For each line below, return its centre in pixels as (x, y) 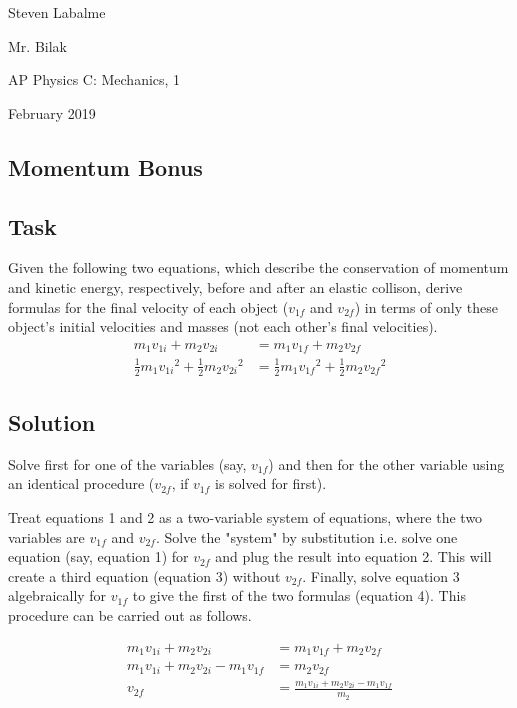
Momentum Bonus (105, 166)
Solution (52, 421)
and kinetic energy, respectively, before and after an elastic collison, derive (235, 286)
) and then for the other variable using (386, 463)
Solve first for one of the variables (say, (127, 463)
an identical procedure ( (81, 483)
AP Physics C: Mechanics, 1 (94, 79)
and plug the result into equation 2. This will (353, 556)
